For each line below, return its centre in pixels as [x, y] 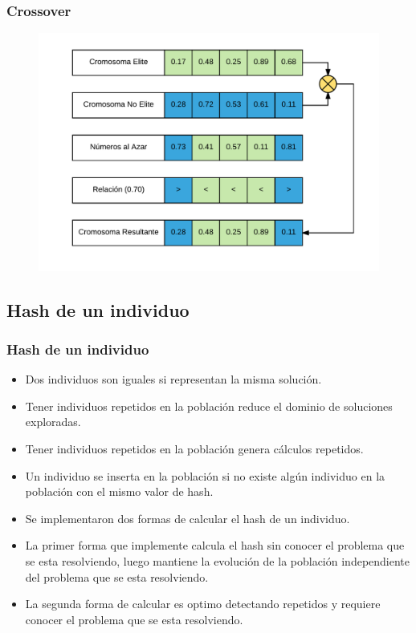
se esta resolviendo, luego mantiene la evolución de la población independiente [218, 561]
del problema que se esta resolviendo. [117, 576]
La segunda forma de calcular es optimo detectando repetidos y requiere [203, 604]
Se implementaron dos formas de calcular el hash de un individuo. [188, 518]
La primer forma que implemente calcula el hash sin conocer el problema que [215, 545]
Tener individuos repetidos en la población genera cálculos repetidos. [194, 449]
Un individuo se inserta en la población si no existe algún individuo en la [205, 475]
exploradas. [53, 422]
